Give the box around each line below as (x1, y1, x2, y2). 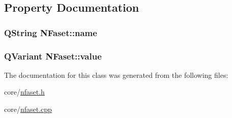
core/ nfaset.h (4, 86, 45, 97)
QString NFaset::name (4, 26, 97, 39)
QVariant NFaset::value (4, 49, 102, 62)
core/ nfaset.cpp (4, 104, 52, 114)
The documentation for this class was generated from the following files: (4, 69, 228, 80)
